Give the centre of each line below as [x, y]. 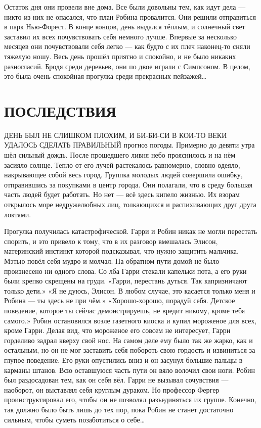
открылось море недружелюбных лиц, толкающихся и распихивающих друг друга [130, 204]
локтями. [18, 214]
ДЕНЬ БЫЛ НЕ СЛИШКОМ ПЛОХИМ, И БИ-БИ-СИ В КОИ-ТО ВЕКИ [116, 135]
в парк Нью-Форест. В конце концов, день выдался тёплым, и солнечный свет [125, 27]
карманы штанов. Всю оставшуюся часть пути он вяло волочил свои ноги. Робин [129, 370]
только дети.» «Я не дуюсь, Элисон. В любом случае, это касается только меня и [130, 290]
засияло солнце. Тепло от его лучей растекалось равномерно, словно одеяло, [122, 164]
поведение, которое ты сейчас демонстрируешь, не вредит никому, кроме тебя [125, 310]
